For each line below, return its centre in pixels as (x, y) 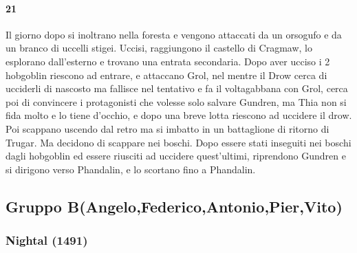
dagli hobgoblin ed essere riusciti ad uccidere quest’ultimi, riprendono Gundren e (176, 156)
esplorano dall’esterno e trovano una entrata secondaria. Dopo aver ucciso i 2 (168, 61)
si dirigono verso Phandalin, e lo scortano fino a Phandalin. (131, 169)
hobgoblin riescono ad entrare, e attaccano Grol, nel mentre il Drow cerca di (166, 75)
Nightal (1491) (47, 240)
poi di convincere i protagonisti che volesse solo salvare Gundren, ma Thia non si (176, 101)
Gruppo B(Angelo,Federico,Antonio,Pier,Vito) (174, 206)
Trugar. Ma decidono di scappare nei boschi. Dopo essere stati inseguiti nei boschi (178, 142)
